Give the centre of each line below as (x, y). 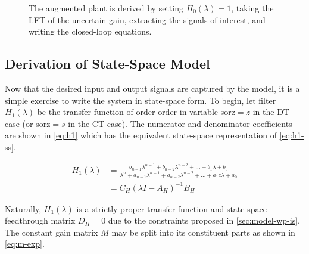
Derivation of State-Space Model (107, 63)
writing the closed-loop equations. (90, 31)
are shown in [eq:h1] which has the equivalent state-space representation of (141, 135)
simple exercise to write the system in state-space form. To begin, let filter (141, 100)
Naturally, (23, 208)
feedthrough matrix (40, 220)
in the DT (271, 112)
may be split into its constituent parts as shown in (203, 232)
